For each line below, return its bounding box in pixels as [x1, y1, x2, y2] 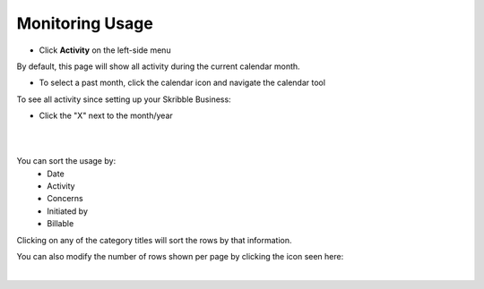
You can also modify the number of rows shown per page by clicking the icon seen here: [16, 251, 344, 262]
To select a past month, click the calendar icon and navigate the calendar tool [39, 77, 326, 89]
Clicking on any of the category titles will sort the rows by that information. [16, 234, 292, 245]
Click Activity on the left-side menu [39, 45, 171, 55]
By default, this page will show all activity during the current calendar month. [16, 61, 300, 72]
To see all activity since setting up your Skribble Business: [16, 94, 232, 105]
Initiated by [47, 206, 89, 217]
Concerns [47, 193, 84, 204]
